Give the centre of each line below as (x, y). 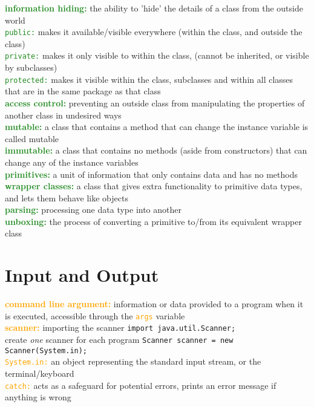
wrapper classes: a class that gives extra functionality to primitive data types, (154, 186)
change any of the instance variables (72, 162)
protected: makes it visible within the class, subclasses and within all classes (149, 79)
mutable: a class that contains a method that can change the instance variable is (157, 127)
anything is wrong (38, 397)
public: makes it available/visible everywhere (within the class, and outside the (154, 32)
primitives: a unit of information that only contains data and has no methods (151, 174)
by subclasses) (31, 67)
